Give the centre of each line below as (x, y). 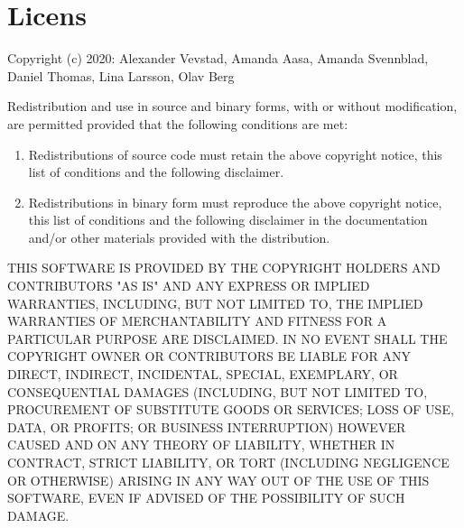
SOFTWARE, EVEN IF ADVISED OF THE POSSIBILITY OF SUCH (206, 498)
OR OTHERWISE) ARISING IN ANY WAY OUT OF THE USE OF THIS (218, 480)
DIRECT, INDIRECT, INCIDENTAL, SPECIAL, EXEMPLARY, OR (203, 374)
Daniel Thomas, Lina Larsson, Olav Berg (121, 75)
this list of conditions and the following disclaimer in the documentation (228, 220)
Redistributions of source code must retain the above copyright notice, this (235, 154)
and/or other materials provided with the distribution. (179, 237)
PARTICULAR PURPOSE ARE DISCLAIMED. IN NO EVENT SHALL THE (227, 338)
